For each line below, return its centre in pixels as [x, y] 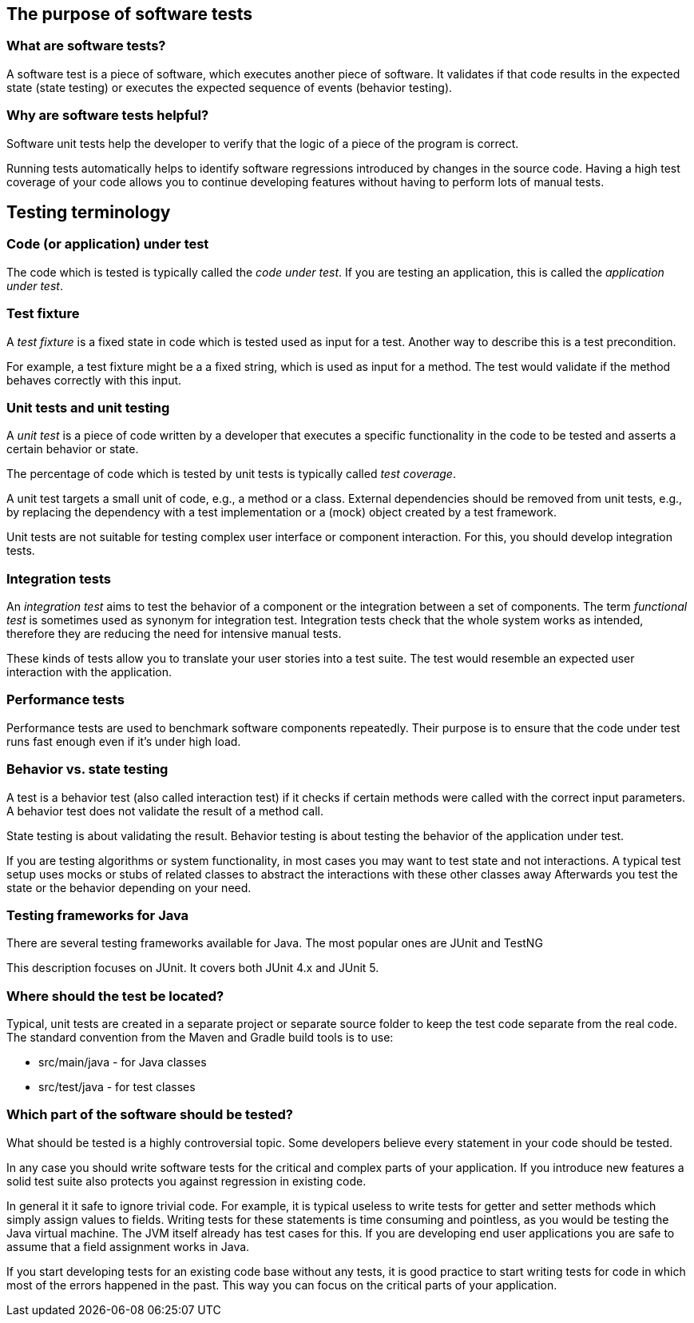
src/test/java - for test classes [117, 1087]
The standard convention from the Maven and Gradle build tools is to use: [200, 1038]
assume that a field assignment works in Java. [128, 1246]
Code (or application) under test [108, 244]
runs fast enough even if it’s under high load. [124, 741]
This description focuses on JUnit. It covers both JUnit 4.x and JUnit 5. [193, 968]
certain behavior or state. [73, 449]
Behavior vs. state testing [87, 769]
